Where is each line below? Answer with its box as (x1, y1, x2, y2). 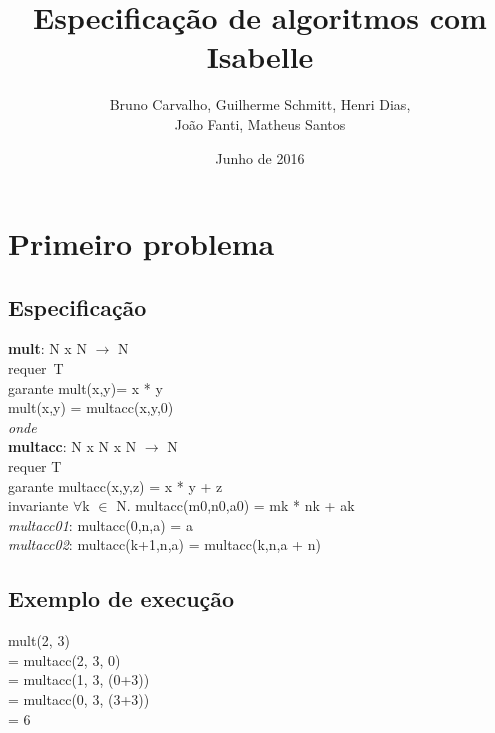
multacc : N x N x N (8, 436, 137, 457)
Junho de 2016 (215, 147, 305, 168)
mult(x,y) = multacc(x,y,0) (8, 397, 174, 418)
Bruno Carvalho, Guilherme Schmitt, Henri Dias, (109, 94, 411, 115)
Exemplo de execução (8, 583, 235, 614)
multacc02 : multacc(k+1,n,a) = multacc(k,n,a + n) (8, 534, 321, 555)
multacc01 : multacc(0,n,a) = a (8, 514, 193, 535)
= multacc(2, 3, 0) (8, 649, 121, 670)
